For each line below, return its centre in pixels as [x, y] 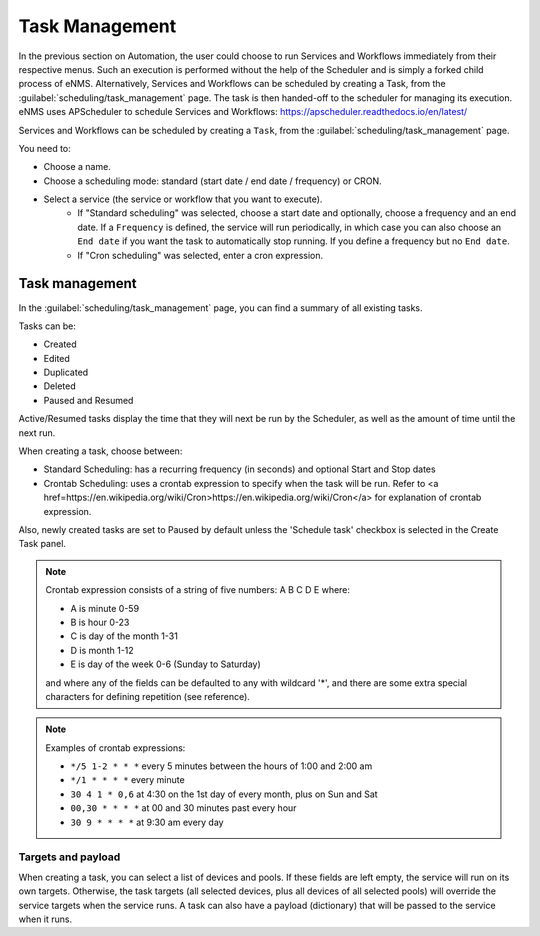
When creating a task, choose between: [100, 451]
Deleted [59, 386]
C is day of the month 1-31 [124, 636]
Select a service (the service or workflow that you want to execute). [183, 199]
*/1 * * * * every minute [127, 780]
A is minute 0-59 [105, 608]
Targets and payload [69, 857]
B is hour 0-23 [100, 622]
